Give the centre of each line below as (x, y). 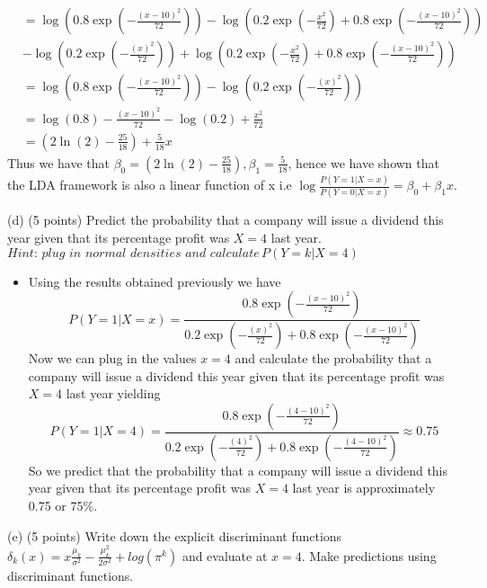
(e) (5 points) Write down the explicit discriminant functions (175, 535)
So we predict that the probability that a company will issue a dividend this (238, 470)
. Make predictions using (369, 555)
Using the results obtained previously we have (155, 281)
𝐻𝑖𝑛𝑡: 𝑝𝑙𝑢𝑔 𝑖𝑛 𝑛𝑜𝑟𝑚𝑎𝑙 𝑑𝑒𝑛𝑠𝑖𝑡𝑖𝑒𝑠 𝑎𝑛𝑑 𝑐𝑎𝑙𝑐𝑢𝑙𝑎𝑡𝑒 (133, 253)
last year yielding (113, 393)
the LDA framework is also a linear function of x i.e (150, 185)
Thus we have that (59, 162)
